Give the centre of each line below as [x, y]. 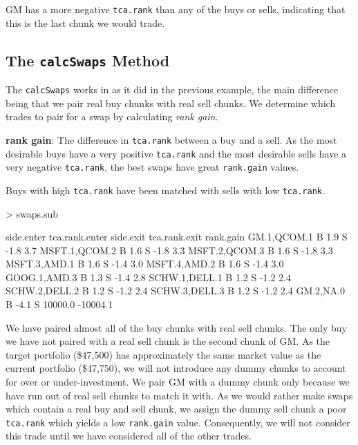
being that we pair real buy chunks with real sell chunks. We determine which [171, 103]
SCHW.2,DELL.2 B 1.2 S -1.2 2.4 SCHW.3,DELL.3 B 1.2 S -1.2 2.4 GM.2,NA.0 [175, 291]
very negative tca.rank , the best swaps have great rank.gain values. [152, 167]
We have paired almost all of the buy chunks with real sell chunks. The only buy [176, 327]
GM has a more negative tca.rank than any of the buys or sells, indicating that [176, 9]
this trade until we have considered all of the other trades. [129, 436]
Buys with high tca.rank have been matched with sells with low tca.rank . [165, 190]
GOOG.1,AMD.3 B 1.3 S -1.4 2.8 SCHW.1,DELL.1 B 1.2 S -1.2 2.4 [149, 277]
